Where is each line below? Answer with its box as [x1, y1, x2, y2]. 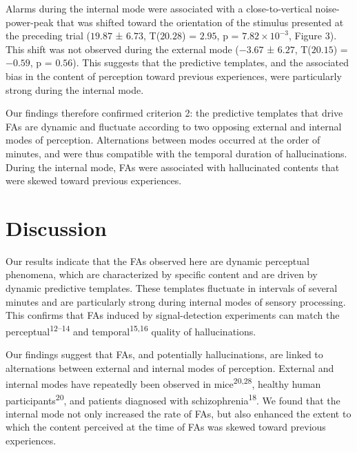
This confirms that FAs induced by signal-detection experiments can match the [6, 308, 340, 322]
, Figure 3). [288, 28, 337, 43]
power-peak [6, 14, 54, 29]
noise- [315, 1, 340, 15]
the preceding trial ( [6, 28, 90, 43]
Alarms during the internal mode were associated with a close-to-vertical [6, 1, 312, 15]
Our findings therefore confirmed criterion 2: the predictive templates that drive [6, 106, 343, 120]
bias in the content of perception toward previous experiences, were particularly [6, 68, 342, 83]
